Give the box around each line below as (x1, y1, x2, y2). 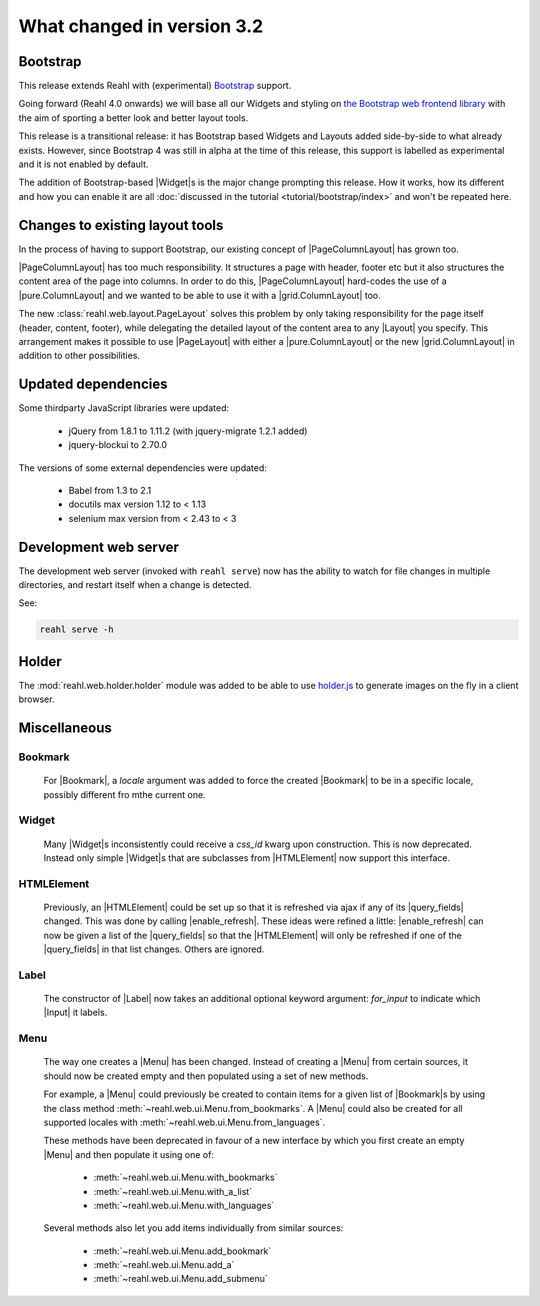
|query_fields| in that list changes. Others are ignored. (43, 943, 265, 955)
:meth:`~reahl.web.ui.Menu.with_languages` (93, 1199, 275, 1211)
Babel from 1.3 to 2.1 (68, 484, 152, 496)
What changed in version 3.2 (18, 15, 264, 37)
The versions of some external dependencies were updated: (18, 461, 267, 474)
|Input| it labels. (43, 1006, 108, 1019)
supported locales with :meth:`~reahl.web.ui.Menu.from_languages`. (43, 1116, 325, 1128)
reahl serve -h (39, 624, 114, 635)
